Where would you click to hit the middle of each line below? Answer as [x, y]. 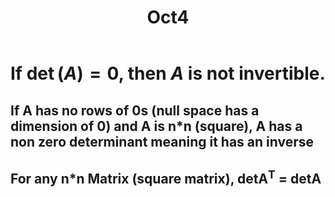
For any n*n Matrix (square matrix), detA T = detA [166, 177]
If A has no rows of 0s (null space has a [135, 110]
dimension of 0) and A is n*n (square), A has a [156, 126]
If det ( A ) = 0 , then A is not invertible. [168, 73]
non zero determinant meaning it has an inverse [162, 141]
